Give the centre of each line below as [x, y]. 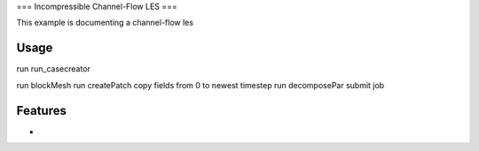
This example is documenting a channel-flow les [105, 23]
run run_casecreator [53, 69]
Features [41, 110]
